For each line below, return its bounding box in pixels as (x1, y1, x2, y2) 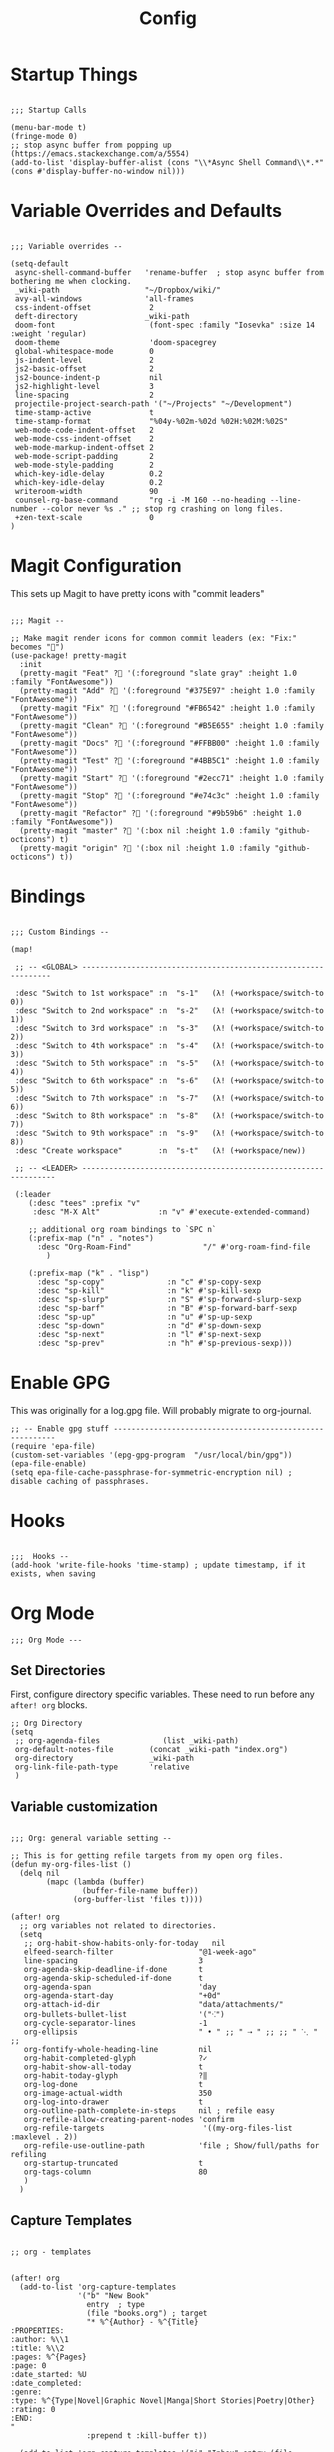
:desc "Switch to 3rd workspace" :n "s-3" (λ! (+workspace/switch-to (14, 1023, 325, 1033)
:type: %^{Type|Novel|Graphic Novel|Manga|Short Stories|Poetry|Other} (10, 2396, 315, 2406)
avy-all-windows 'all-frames (14, 293, 195, 304)
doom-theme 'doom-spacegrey (14, 337, 217, 347)
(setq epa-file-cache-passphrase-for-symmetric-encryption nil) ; (10, 1467, 293, 1477)
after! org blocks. (10, 1699, 88, 1711)
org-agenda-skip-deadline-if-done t (23, 1965, 203, 1975)
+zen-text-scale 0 (14, 512, 155, 522)
